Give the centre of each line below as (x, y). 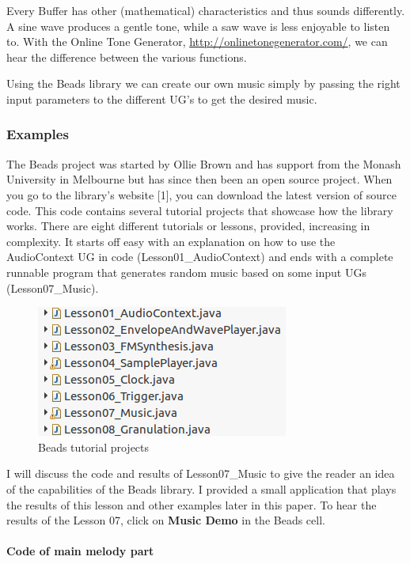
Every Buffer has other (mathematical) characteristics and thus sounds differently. (206, 10)
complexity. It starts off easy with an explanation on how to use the (171, 241)
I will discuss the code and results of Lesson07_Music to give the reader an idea (201, 473)
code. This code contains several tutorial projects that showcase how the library (200, 210)
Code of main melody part (80, 551)
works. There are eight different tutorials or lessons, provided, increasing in (188, 226)
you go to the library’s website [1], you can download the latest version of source (201, 194)
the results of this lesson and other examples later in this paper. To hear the (192, 504)
